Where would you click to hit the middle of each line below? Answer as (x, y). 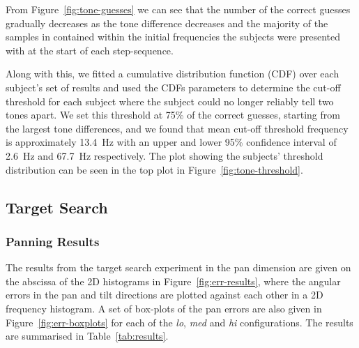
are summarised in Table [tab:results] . (87, 336)
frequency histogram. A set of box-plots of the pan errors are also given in (164, 308)
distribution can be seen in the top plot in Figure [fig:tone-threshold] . (154, 169)
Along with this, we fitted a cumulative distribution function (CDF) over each (173, 74)
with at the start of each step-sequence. (90, 50)
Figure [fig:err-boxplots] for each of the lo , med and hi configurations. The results (179, 322)
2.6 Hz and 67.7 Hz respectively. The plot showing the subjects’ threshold (165, 155)
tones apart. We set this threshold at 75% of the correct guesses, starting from (173, 115)
